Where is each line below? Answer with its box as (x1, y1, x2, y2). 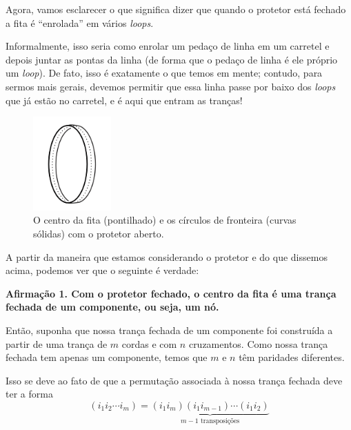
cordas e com (121, 336, 177, 351)
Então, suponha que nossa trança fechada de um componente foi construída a (6, 323, 333, 338)
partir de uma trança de (6, 336, 108, 351)
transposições (200, 417, 240, 424)
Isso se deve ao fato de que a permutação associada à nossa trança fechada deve (6, 373, 343, 387)
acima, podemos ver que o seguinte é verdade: (6, 263, 199, 277)
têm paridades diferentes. (239, 350, 345, 364)
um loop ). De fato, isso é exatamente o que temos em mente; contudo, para (6, 66, 323, 80)
